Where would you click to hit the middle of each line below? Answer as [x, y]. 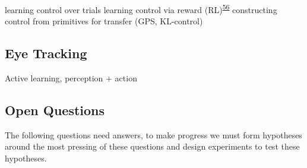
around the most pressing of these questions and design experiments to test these [152, 146]
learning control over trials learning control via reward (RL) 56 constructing [141, 9]
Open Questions [55, 110]
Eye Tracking [46, 53]
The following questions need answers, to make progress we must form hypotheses [153, 134]
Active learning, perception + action [71, 78]
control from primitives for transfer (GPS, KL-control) [104, 21]
